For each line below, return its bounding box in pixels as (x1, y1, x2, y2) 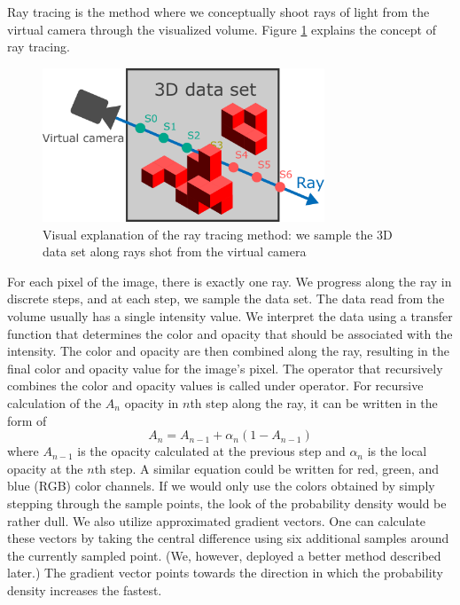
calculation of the (7, 394, 102, 412)
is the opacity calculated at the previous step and (77, 442, 346, 460)
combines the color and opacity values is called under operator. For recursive (7, 376, 424, 395)
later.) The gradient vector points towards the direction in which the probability (7, 563, 443, 582)
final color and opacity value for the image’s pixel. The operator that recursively (7, 358, 443, 377)
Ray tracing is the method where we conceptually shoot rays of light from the (7, 3, 430, 20)
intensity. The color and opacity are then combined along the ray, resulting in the (7, 342, 449, 360)
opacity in (124, 394, 179, 412)
